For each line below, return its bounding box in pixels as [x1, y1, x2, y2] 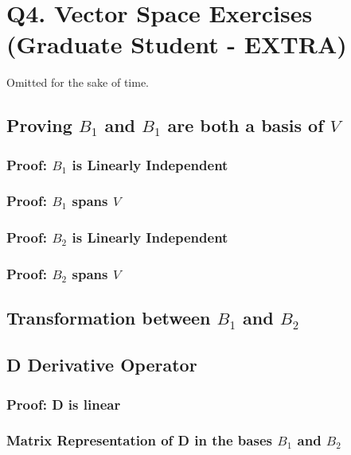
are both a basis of [167, 113, 324, 138]
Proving [6, 113, 72, 138]
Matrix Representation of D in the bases [6, 430, 272, 450]
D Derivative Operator [6, 352, 197, 377]
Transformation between [6, 305, 211, 330]
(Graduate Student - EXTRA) [6, 28, 347, 60]
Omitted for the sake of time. [6, 74, 149, 91]
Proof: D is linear [6, 394, 121, 414]
